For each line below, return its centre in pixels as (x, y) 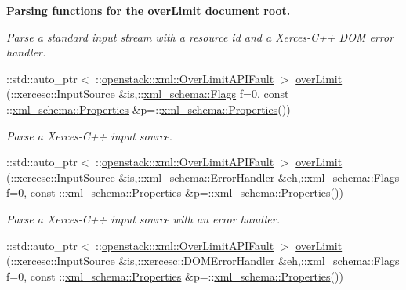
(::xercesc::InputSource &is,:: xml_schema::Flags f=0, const (148, 94)
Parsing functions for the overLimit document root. (149, 10)
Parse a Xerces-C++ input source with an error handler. (143, 218)
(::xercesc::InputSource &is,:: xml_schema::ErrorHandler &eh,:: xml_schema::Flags (203, 177)
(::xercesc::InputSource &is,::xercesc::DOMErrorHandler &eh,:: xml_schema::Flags (203, 261)
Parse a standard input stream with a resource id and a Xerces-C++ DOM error (200, 36)
